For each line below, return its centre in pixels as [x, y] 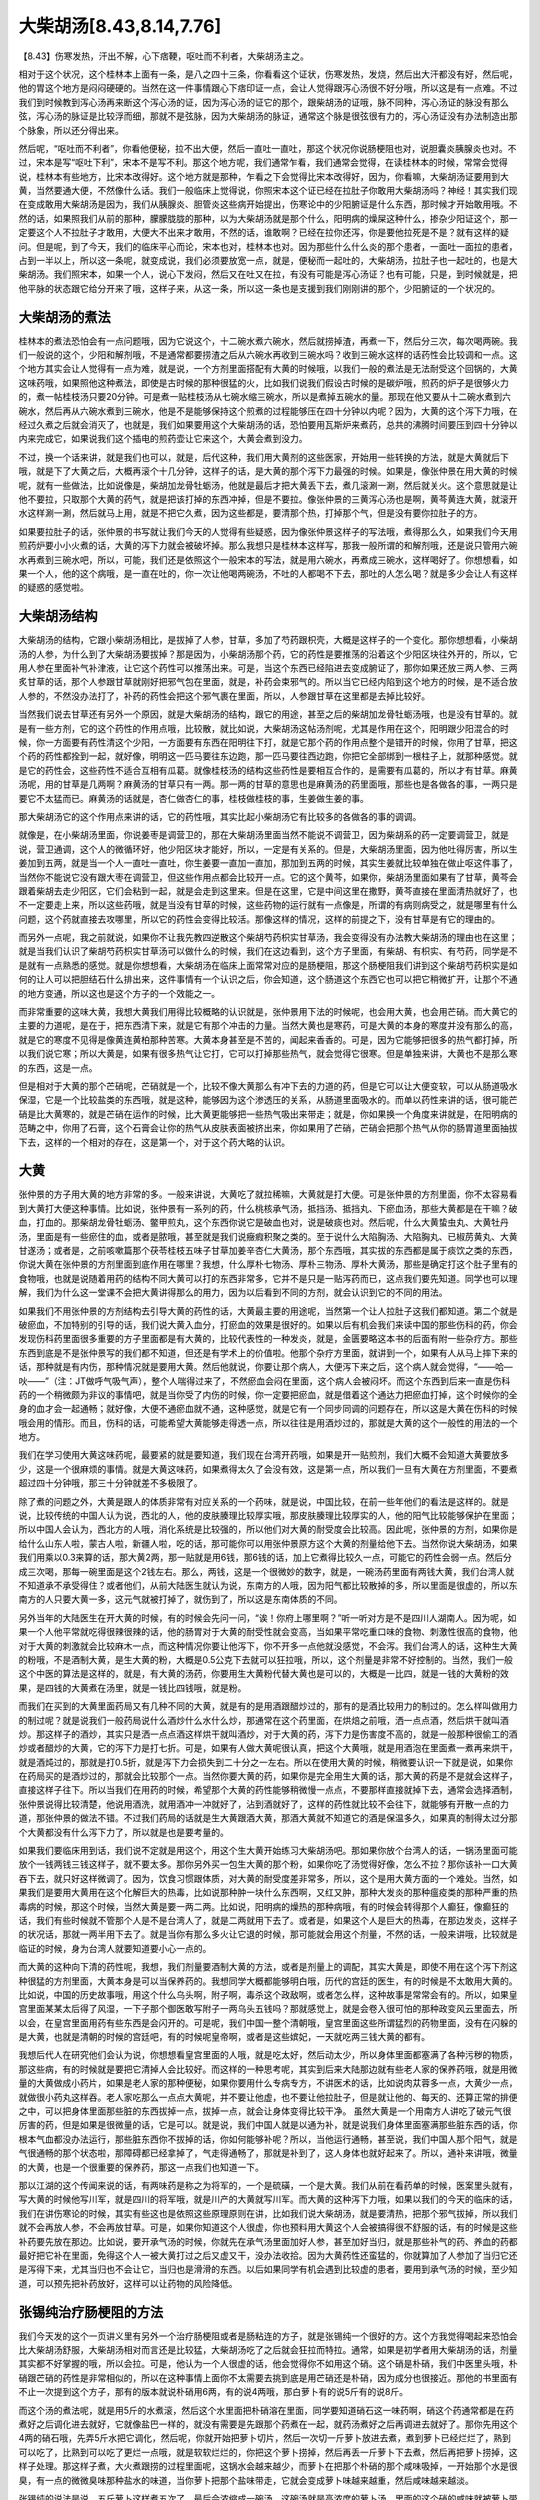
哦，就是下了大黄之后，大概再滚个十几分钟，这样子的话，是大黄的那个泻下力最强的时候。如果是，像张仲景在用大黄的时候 [268, 471]
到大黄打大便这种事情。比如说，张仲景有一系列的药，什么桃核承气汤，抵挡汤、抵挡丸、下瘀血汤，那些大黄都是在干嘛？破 [268, 1208]
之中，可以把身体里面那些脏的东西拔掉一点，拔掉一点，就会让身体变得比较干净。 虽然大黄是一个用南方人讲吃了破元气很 [265, 2111]
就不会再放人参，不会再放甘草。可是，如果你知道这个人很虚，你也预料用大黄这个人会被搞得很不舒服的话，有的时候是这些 [268, 2227]
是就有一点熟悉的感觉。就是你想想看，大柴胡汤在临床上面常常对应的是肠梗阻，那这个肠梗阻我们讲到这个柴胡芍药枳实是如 [268, 965]
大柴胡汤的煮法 [64, 316]
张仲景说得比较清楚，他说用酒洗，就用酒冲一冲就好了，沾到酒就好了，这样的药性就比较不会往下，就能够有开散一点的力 [263, 1804]
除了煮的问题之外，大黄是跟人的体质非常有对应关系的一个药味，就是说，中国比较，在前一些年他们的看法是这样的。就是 [263, 1501]
